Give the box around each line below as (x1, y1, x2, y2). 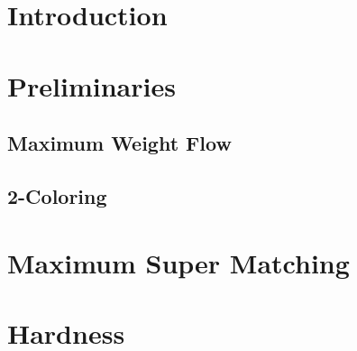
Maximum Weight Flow (7, 129, 232, 157)
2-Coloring (7, 181, 107, 209)
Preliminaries (7, 67, 176, 104)
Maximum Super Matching (7, 244, 350, 281)
